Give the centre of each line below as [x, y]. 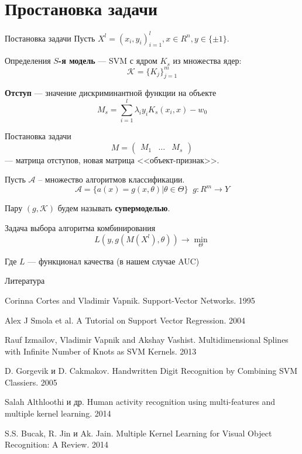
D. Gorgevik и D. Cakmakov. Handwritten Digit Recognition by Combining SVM [151, 371]
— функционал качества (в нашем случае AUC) [114, 261]
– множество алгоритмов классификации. [111, 179]
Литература [25, 281]
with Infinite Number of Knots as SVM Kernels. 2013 [101, 351]
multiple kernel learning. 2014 [58, 413]
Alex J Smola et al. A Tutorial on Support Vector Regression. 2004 [125, 320]
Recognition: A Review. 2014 [56, 444]
